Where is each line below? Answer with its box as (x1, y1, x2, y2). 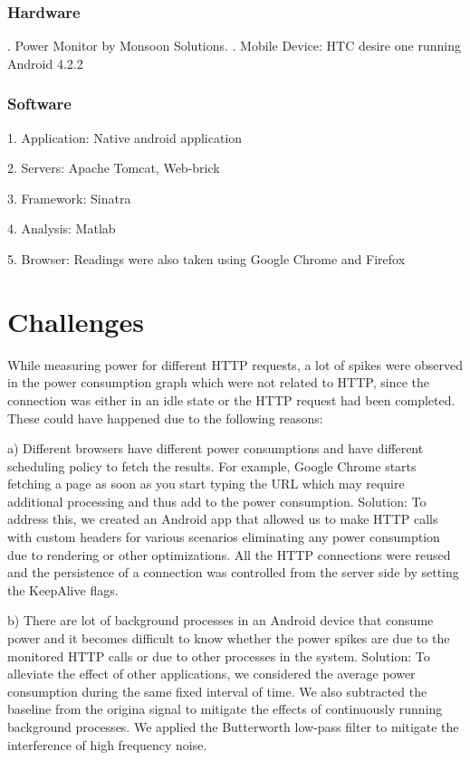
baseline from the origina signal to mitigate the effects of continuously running (7, 699, 443, 718)
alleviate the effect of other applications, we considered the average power (7, 664, 416, 683)
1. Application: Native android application (7, 128, 243, 147)
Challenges (7, 302, 144, 339)
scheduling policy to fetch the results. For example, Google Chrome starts (7, 456, 417, 475)
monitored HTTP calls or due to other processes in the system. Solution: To (7, 646, 430, 665)
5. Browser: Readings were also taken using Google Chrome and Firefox (7, 250, 406, 268)
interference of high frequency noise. (7, 735, 207, 754)
